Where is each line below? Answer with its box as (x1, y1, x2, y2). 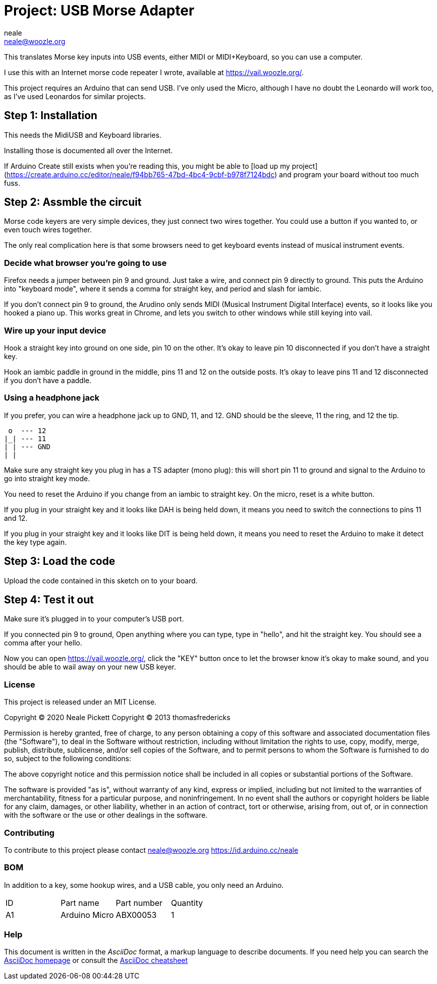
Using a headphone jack (4, 393, 99, 403)
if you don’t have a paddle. (4, 376, 91, 385)
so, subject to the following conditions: (4, 754, 131, 763)
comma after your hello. (4, 638, 82, 647)
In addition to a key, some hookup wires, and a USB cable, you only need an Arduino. (4, 880, 284, 889)
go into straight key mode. (4, 474, 90, 483)
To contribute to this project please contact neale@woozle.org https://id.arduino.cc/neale (4, 845, 298, 854)
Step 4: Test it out (4, 593, 94, 606)
